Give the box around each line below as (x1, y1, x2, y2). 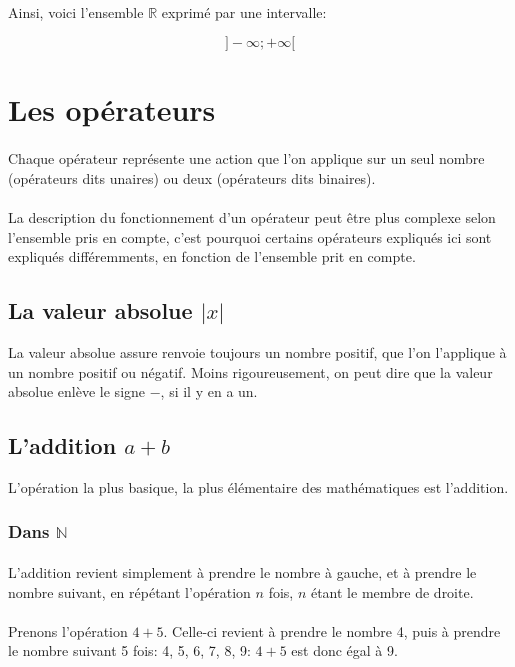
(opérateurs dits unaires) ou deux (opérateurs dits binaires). (8, 167, 376, 188)
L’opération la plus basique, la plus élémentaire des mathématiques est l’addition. (8, 476, 509, 497)
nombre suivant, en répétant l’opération (8, 581, 251, 602)
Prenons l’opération (8, 620, 128, 641)
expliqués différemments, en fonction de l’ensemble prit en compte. (8, 246, 416, 267)
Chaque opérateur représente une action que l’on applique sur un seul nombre (8, 148, 485, 169)
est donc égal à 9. (291, 640, 398, 661)
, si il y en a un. (160, 381, 258, 402)
